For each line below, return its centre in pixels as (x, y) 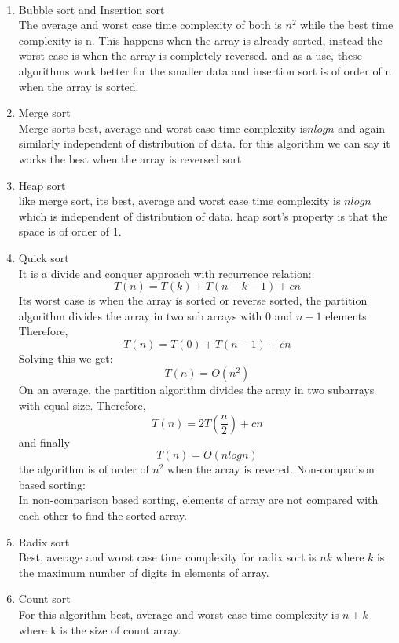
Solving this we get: (66, 358)
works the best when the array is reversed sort (130, 158)
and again (362, 128)
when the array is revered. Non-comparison (271, 469)
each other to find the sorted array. (102, 515)
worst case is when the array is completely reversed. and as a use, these (190, 55)
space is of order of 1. (70, 231)
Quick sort (44, 257)
